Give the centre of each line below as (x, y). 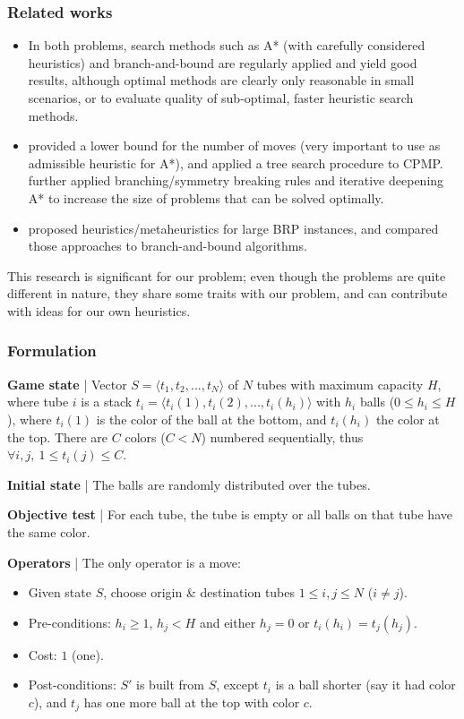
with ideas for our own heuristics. (99, 310)
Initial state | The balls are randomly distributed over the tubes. (189, 484)
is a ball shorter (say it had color (365, 685)
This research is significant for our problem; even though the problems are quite (227, 275)
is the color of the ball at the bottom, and (211, 419)
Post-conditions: (72, 685)
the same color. (49, 531)
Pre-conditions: (69, 622)
